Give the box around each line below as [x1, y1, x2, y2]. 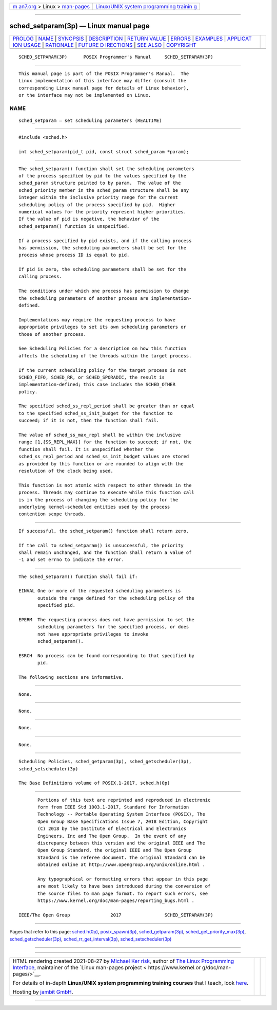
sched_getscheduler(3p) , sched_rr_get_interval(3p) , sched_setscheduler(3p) [9, 936, 172, 942]
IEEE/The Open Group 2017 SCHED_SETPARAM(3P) [18, 912, 213, 918]
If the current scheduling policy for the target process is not [18, 367, 187, 373]
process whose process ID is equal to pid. [18, 252, 130, 258]
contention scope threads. [18, 511, 87, 517]
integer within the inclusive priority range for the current [18, 194, 179, 201]
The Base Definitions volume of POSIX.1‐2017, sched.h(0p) [18, 780, 170, 786]
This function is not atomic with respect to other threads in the [18, 482, 192, 488]
